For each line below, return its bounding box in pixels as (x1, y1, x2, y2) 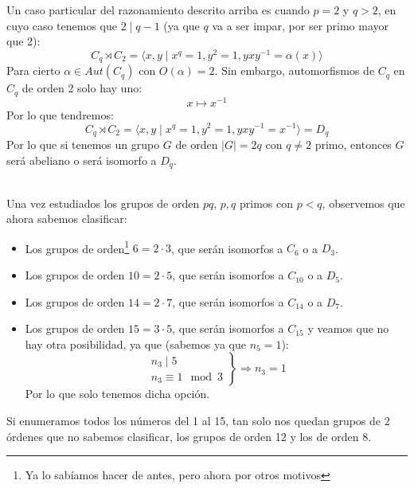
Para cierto (6, 62, 61, 79)
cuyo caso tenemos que (6, 17, 117, 33)
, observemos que (322, 194, 405, 211)
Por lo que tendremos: (6, 106, 114, 123)
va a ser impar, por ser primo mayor (212, 17, 389, 33)
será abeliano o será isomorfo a (6, 151, 157, 168)
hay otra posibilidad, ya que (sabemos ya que (25, 335, 246, 352)
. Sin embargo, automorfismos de (214, 62, 375, 79)
